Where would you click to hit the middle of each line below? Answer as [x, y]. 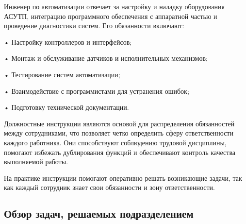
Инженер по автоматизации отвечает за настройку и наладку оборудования [114, 6]
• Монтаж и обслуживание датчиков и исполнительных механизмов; [106, 58]
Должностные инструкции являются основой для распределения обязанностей [119, 123]
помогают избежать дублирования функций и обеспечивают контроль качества [120, 152]
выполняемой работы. [36, 162]
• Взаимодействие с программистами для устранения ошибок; [97, 91]
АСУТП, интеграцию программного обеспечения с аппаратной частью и [111, 16]
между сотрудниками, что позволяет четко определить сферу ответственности [119, 133]
